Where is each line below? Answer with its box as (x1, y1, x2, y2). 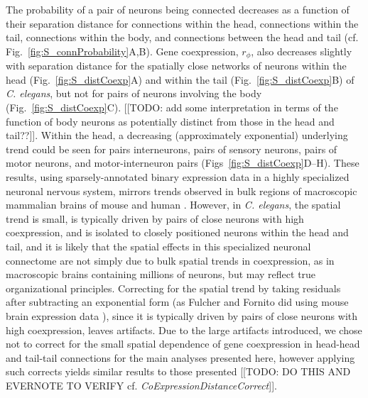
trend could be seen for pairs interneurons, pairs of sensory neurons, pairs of (6, 141, 337, 156)
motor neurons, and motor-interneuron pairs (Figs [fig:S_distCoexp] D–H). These (6, 155, 359, 170)
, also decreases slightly (251, 43, 352, 58)
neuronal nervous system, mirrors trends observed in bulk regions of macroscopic (6, 183, 357, 198)
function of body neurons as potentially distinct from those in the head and (6, 114, 335, 128)
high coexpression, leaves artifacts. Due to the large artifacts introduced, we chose (6, 322, 362, 337)
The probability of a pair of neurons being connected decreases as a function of (6, 2, 350, 16)
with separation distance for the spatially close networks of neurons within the (6, 58, 347, 73)
